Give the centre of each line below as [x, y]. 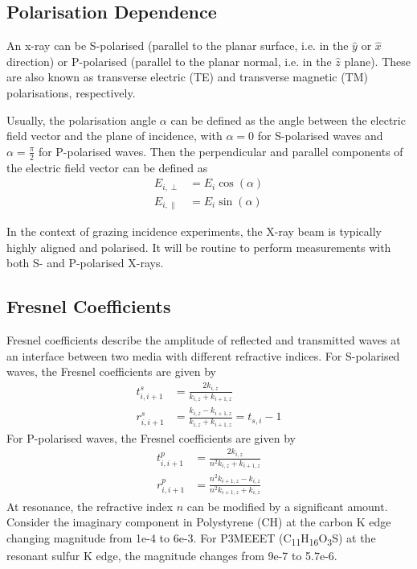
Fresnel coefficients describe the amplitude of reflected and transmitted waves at [204, 340]
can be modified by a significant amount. [287, 506]
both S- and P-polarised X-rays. [85, 263]
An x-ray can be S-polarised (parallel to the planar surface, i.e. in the [178, 45]
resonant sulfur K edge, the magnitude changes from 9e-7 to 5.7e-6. [172, 555]
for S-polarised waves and [320, 136]
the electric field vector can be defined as [107, 167]
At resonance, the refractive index [90, 506]
